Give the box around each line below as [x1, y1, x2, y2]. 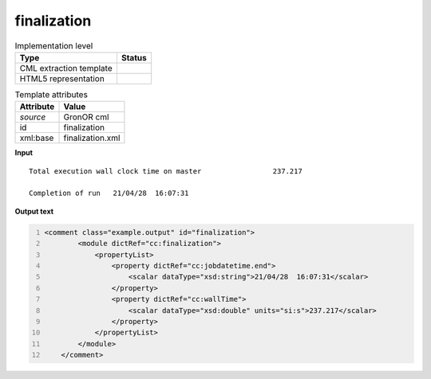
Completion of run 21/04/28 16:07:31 [29, 189, 189, 198]
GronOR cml [63, 111, 109, 123]
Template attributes [14, 89, 88, 100]
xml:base [19, 132, 54, 143]
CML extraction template [19, 62, 113, 73]
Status [121, 52, 147, 63]
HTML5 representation [19, 72, 105, 84]
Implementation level [14, 40, 93, 51]
